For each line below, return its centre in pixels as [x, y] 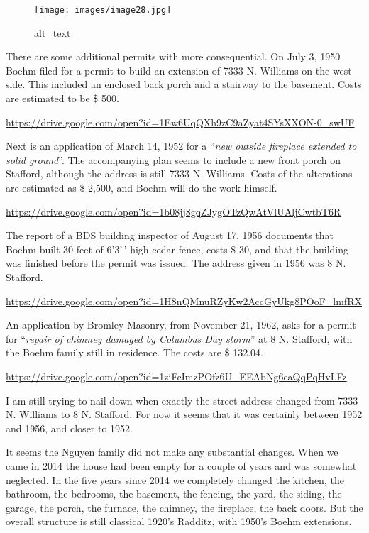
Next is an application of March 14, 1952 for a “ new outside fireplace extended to [181, 146]
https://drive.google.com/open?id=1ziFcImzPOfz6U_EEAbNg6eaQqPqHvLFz [176, 376]
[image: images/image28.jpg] [103, 10]
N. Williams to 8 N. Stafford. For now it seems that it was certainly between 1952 [184, 414]
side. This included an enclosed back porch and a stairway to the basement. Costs [184, 84]
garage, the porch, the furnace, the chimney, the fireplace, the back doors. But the [184, 507]
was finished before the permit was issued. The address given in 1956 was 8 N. [176, 263]
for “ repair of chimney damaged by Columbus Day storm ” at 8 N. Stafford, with [179, 338]
